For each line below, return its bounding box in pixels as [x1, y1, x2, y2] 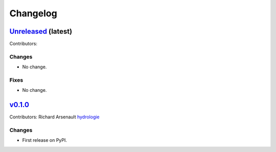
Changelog [9, 8, 57, 19]
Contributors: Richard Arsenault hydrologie [9, 114, 100, 120]
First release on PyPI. [22, 137, 67, 143]
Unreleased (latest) [9, 27, 73, 36]
